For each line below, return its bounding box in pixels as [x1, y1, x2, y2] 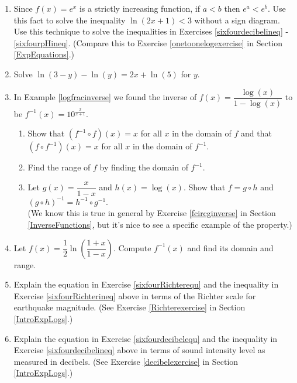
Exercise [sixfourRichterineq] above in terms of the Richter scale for [13, 289, 256, 302]
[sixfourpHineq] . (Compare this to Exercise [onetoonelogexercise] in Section [13, 36, 282, 49]
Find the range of [27, 161, 91, 173]
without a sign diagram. [194, 13, 280, 26]
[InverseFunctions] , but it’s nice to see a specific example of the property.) [27, 218, 292, 231]
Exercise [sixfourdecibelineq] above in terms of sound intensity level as [13, 344, 265, 356]
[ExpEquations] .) [13, 48, 74, 60]
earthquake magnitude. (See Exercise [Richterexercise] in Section [13, 301, 246, 313]
